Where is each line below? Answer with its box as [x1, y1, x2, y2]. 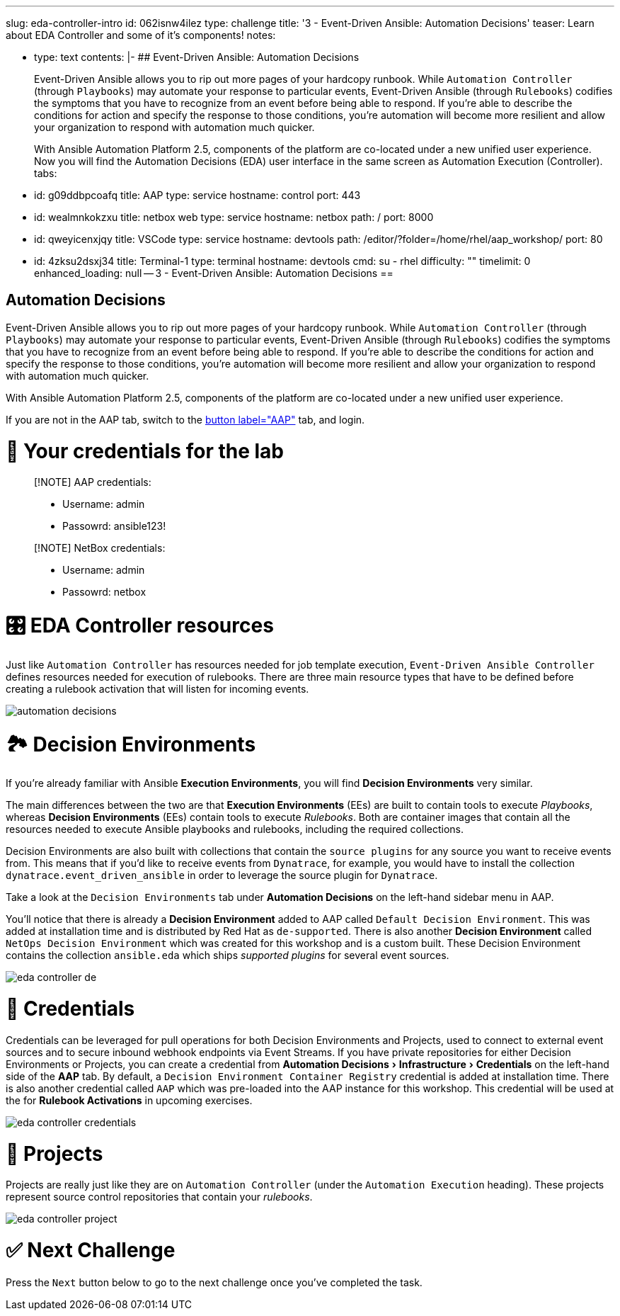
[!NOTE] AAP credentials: [34, 476, 151, 489]
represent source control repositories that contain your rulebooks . [6, 1191, 313, 1203]
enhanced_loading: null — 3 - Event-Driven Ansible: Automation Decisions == [34, 267, 394, 279]
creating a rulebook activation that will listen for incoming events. [6, 682, 309, 695]
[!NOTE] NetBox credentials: [34, 542, 166, 555]
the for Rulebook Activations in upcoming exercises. [6, 1094, 253, 1106]
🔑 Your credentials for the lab [6, 438, 284, 463]
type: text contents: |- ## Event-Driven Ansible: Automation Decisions [34, 51, 360, 63]
